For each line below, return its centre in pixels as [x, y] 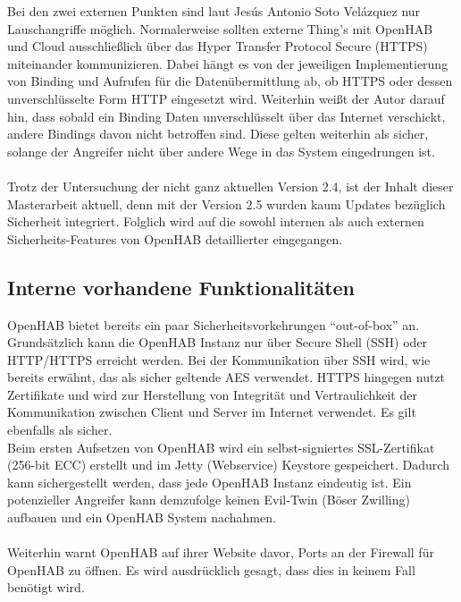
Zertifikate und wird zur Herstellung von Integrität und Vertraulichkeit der [212, 394]
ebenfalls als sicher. [60, 430]
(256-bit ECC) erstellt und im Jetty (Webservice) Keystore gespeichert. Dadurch [228, 465]
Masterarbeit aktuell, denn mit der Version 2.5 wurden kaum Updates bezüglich [226, 203]
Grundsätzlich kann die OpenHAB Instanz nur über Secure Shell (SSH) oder [218, 342]
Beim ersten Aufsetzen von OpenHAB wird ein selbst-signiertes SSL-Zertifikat [221, 447]
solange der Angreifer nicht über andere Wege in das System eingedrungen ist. [221, 151]
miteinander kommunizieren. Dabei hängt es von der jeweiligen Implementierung [228, 63]
